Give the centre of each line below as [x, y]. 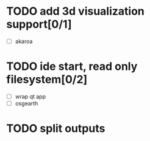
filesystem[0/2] [47, 79]
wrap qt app [30, 96]
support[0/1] [39, 24]
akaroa [24, 41]
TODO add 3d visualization [76, 11]
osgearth [27, 103]
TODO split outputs [56, 128]
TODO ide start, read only [72, 67]
